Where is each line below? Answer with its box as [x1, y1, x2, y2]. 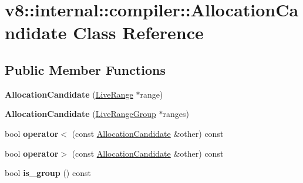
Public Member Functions [5, 60, 166, 78]
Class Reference [73, 20, 204, 44]
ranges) [163, 108, 189, 120]
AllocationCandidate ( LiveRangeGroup [5, 108, 156, 120]
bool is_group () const [5, 167, 91, 179]
